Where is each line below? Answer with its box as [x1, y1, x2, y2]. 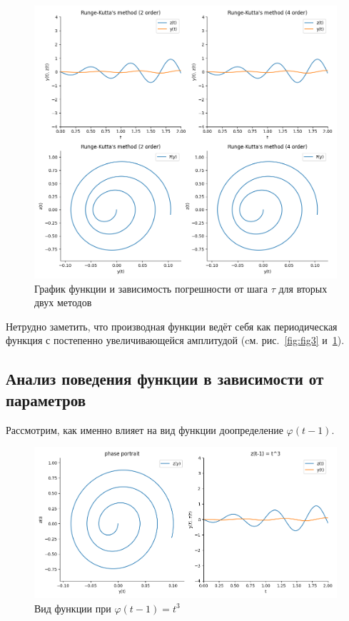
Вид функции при [34, 600, 111, 615]
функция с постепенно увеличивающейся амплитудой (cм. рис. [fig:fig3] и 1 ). [6, 333, 345, 348]
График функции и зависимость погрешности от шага [34, 281, 268, 296]
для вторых [278, 281, 328, 296]
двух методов [34, 295, 92, 310]
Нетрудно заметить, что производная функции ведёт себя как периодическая [6, 318, 338, 333]
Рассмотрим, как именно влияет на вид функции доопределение [6, 422, 283, 437]
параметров [6, 388, 86, 410]
